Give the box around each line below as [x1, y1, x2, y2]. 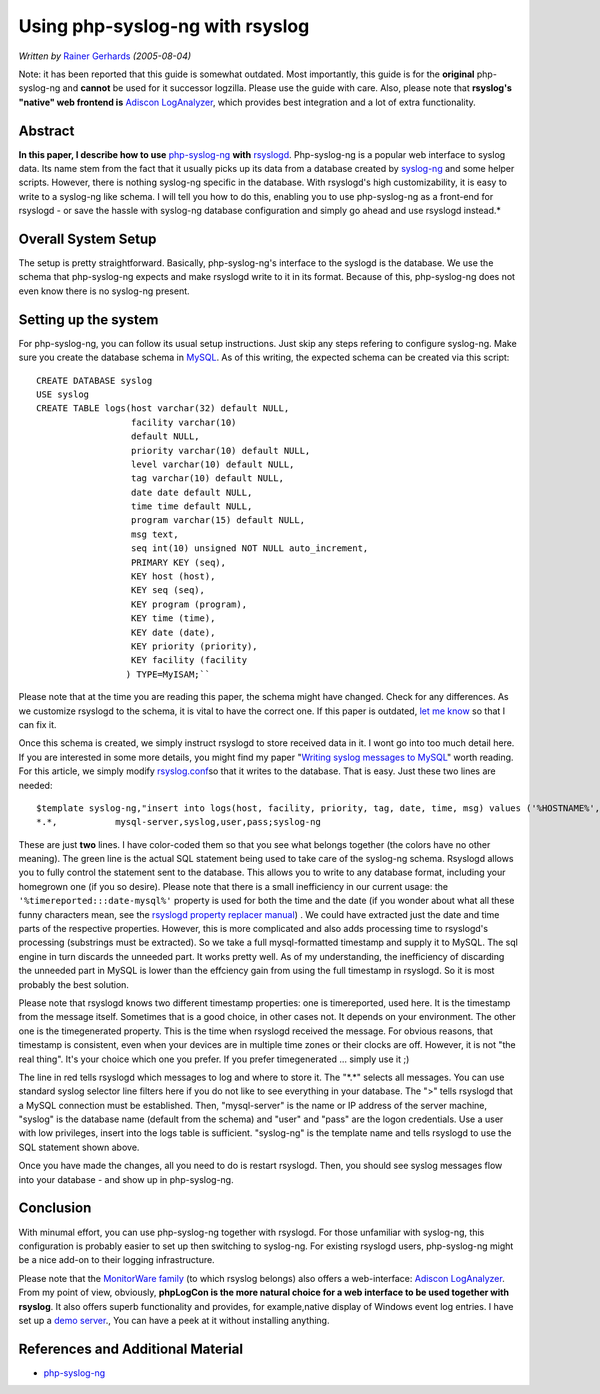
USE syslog [36, 388, 90, 400]
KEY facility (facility [130, 655, 248, 666]
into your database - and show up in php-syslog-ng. [18, 1173, 234, 1185]
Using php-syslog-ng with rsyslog [18, 15, 310, 37]
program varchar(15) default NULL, [130, 515, 305, 526]
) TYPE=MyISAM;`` [125, 668, 211, 680]
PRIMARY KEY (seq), [130, 556, 227, 568]
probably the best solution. [18, 978, 130, 990]
